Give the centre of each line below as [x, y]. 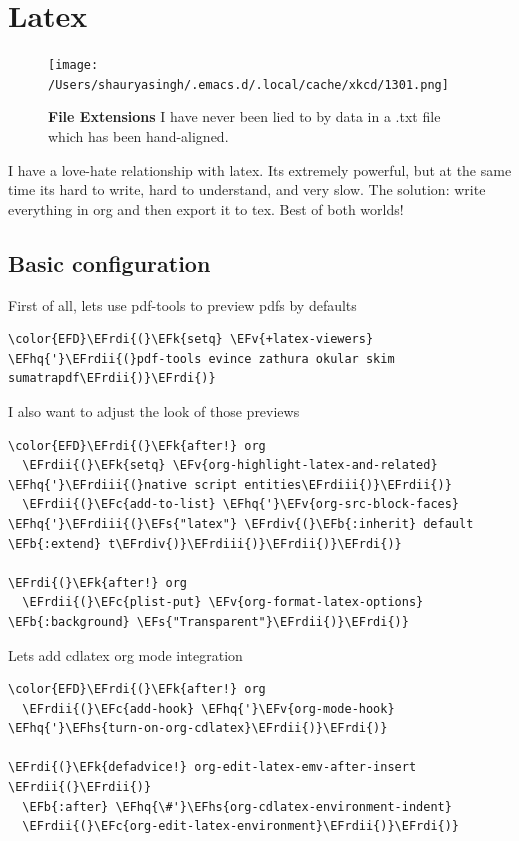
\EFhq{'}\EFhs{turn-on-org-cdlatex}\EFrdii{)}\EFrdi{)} [198, 728]
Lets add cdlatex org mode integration [125, 654]
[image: [73, 65]
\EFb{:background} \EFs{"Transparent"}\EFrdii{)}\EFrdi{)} [208, 621]
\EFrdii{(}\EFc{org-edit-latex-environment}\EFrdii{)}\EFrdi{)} [241, 826]
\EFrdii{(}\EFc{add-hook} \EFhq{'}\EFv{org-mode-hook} [208, 708]
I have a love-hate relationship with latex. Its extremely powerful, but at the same [260, 169]
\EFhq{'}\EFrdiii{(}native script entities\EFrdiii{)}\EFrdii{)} [230, 484]
